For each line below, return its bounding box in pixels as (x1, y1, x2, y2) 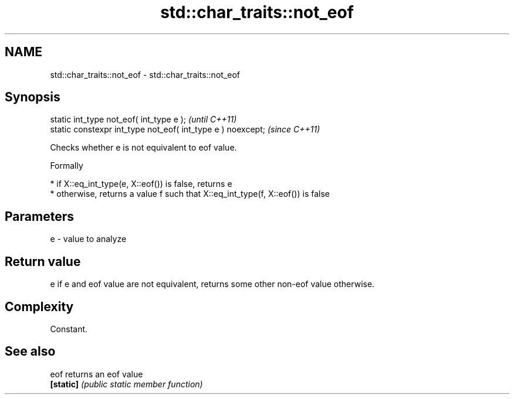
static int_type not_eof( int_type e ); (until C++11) (50, 114, 237, 125)
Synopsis (5, 90, 60, 105)
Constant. (50, 323, 88, 334)
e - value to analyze (50, 234, 127, 244)
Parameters (5, 209, 74, 224)
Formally (50, 161, 83, 171)
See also (5, 344, 56, 359)
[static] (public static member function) (50, 378, 203, 389)
